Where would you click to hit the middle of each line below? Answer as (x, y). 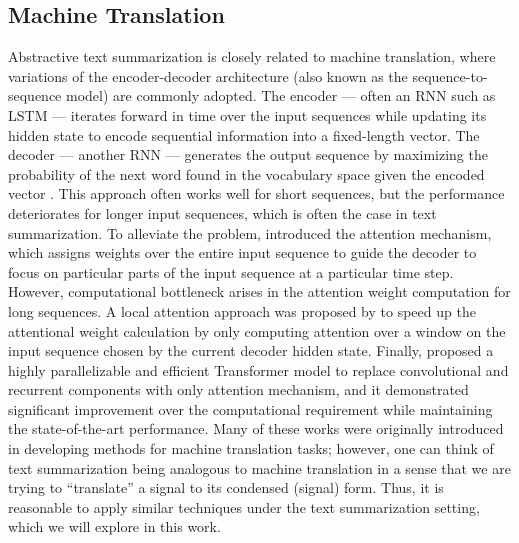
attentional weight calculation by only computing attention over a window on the (257, 330)
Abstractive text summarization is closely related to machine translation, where (252, 56)
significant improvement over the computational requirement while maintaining (250, 408)
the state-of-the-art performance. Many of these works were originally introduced (256, 428)
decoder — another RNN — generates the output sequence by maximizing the (248, 154)
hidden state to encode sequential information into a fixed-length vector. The (244, 134)
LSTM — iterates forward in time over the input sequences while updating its (247, 114)
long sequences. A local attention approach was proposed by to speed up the (242, 310)
